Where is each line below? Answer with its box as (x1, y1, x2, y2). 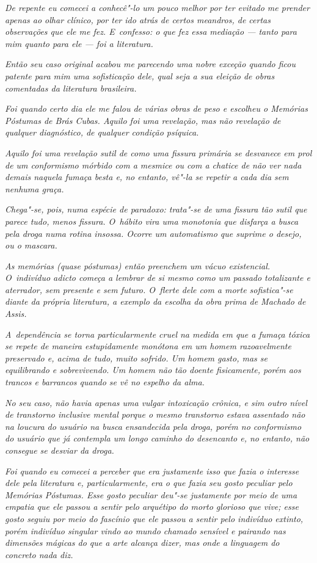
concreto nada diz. (5, 548, 73, 561)
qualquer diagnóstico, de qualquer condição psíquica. (5, 126, 199, 139)
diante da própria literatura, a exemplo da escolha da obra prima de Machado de (5, 295, 306, 308)
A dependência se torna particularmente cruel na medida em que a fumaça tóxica (5, 327, 310, 340)
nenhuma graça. (5, 182, 64, 195)
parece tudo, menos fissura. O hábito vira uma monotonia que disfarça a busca (5, 214, 299, 227)
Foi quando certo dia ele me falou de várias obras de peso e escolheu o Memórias (5, 102, 308, 115)
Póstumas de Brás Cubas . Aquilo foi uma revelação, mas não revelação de (5, 114, 281, 126)
